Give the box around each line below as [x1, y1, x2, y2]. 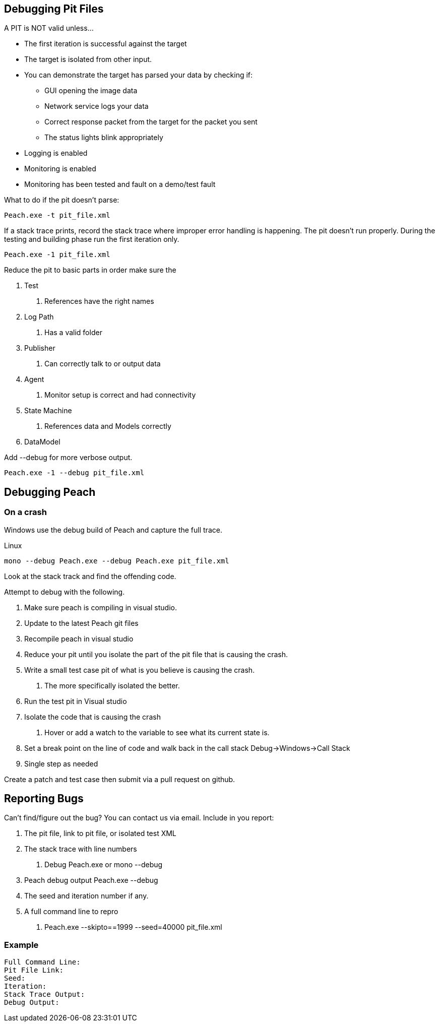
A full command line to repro [24, 907, 118, 916]
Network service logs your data [44, 102, 149, 111]
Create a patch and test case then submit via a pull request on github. [4, 775, 235, 784]
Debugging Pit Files [4, 3, 104, 15]
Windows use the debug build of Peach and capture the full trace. [4, 525, 222, 534]
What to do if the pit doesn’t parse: [4, 196, 119, 205]
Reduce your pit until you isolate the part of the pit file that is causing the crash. [24, 650, 288, 659]
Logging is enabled [24, 149, 88, 158]
